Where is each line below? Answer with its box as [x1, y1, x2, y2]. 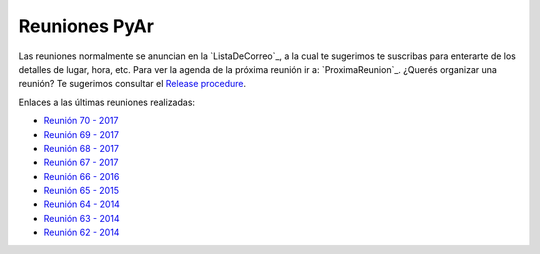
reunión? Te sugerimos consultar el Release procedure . [18, 78, 247, 90]
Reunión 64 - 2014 [43, 198, 120, 210]
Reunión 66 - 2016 [43, 170, 120, 182]
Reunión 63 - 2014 [43, 212, 120, 224]
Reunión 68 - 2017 [43, 142, 120, 154]
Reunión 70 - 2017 [43, 115, 119, 127]
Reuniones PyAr [18, 15, 155, 37]
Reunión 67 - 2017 [43, 156, 119, 169]
